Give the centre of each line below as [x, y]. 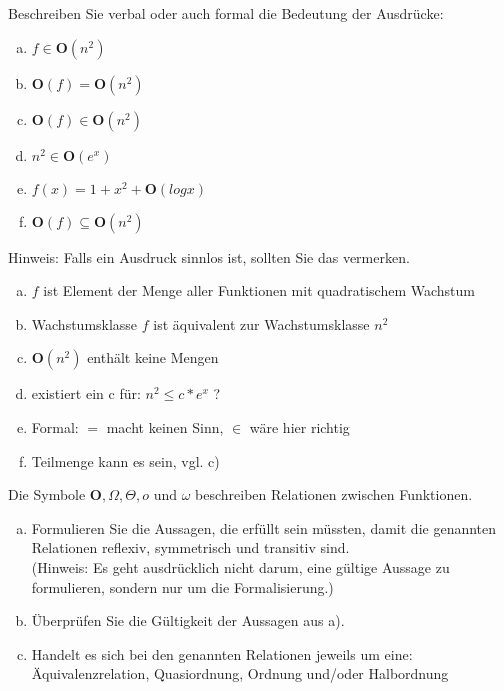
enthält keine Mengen [153, 357]
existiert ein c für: [86, 393]
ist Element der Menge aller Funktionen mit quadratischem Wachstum [259, 290]
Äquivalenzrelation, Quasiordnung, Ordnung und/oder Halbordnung [240, 673]
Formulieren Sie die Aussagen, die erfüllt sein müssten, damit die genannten [264, 527]
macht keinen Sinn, [165, 426]
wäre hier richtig [299, 426]
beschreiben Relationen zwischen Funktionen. [334, 494]
